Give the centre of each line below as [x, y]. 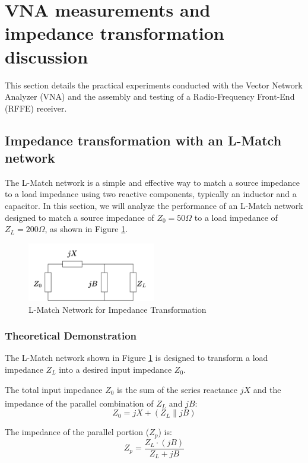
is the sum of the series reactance [177, 389]
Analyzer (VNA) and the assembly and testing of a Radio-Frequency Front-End [150, 96]
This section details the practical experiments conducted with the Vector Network [154, 85]
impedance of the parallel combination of [79, 403]
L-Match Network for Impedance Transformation [118, 309]
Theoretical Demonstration [71, 336]
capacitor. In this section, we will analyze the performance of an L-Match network [154, 206]
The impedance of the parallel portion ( [77, 432]
